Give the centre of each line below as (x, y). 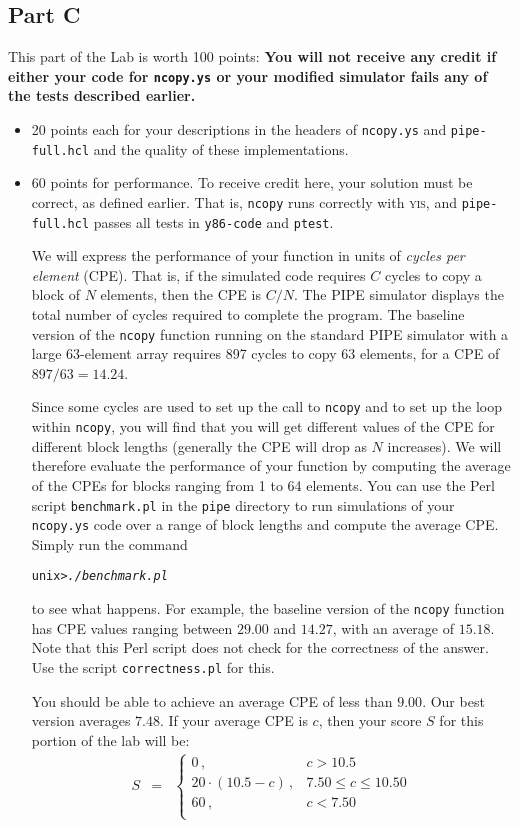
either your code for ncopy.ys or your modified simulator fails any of (248, 75)
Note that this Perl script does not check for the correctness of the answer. (260, 647)
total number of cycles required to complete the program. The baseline (248, 314)
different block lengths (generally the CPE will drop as (199, 445)
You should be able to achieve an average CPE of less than (212, 700)
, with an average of (393, 627)
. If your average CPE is (233, 720)
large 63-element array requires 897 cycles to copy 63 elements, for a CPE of (265, 353)
